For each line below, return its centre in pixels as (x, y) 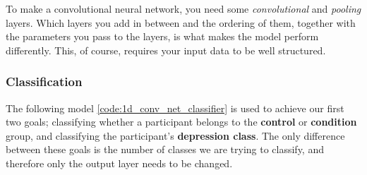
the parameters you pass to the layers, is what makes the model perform (162, 36)
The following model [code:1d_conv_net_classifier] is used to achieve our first (175, 108)
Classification (44, 82)
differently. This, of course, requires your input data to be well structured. (166, 50)
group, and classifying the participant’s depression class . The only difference (175, 135)
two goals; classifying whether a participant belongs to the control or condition (181, 122)
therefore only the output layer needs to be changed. (119, 163)
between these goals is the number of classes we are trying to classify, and (165, 149)
